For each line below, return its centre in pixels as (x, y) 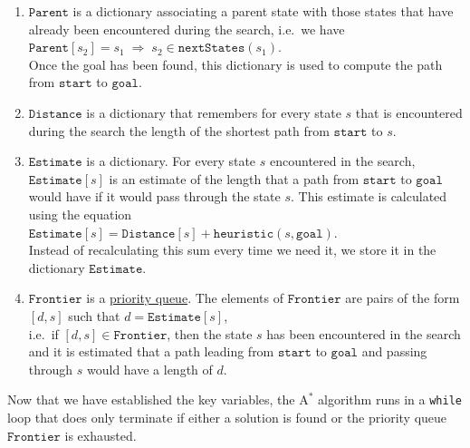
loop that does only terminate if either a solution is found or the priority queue (227, 417)
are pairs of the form (403, 298)
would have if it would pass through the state (154, 196)
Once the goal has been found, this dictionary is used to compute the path (235, 64)
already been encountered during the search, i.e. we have (187, 29)
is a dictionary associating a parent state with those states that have (263, 11)
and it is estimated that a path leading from (151, 351)
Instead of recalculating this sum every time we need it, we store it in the (232, 250)
